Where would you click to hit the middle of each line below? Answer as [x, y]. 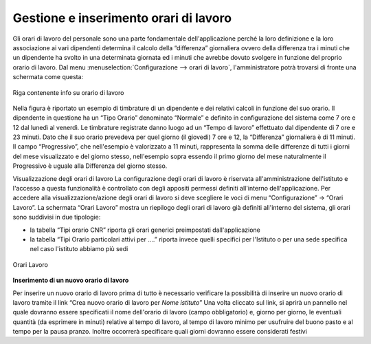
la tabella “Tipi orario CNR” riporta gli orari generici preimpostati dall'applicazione [145, 230]
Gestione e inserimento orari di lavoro [122, 18]
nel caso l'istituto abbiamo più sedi [79, 249]
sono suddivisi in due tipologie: [57, 217]
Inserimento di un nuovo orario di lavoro [71, 280]
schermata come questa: [48, 77]
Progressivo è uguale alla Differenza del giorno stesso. [90, 166]
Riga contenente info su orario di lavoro [68, 92]
